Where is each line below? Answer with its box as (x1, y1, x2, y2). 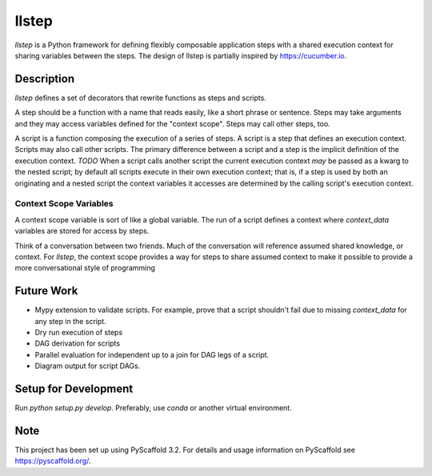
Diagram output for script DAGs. (34, 361, 141, 371)
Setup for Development (14, 382, 134, 395)
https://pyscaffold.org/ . (14, 456, 91, 466)
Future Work (14, 284, 78, 298)
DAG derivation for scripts (34, 338, 120, 348)
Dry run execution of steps (34, 327, 123, 337)
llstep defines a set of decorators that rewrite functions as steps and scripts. (14, 93, 267, 102)
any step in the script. (34, 316, 107, 326)
